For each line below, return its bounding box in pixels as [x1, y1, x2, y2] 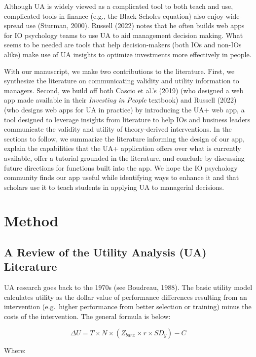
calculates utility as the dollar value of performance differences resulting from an [4, 291, 247, 302]
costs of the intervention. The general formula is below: [4, 311, 171, 321]
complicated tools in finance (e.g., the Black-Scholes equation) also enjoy [4, 10, 223, 21]
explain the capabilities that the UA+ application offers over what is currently [4, 143, 241, 153]
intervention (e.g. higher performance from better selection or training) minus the [4, 301, 252, 312]
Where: [4, 345, 26, 355]
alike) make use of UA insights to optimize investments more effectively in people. [4, 49, 252, 59]
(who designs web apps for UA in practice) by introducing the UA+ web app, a [4, 104, 245, 114]
